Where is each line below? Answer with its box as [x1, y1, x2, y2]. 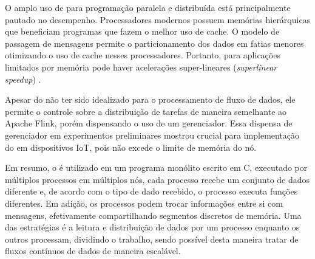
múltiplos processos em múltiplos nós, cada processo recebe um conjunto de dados [5, 173, 310, 185]
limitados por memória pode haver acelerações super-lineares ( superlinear [5, 60, 277, 73]
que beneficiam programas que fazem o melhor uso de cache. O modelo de [5, 25, 280, 38]
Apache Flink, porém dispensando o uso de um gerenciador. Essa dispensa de [5, 117, 293, 129]
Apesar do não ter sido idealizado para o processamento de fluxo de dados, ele [5, 93, 296, 106]
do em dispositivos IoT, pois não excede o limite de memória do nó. [5, 140, 257, 153]
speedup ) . [5, 72, 41, 85]
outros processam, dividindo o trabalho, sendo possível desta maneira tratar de [5, 232, 299, 245]
